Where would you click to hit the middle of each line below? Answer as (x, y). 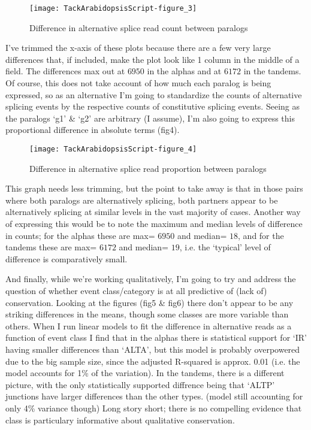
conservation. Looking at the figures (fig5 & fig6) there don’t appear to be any (150, 302)
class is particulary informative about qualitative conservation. (120, 420)
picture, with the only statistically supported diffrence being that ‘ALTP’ (140, 384)
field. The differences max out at (65, 71)
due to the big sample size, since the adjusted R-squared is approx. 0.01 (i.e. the (153, 361)
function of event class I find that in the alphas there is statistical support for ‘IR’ (156, 337)
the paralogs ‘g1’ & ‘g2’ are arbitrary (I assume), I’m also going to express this (150, 118)
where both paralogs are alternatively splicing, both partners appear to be (142, 200)
